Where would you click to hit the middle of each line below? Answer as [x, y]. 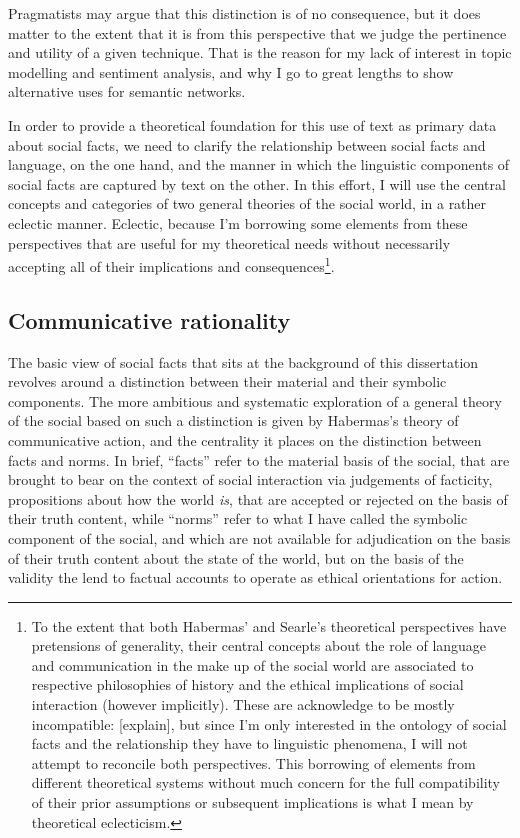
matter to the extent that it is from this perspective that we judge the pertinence [257, 32]
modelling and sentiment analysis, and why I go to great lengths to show [231, 71]
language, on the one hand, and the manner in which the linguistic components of [259, 164]
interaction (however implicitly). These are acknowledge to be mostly [243, 704]
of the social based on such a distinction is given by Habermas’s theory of [233, 420]
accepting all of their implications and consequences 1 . [171, 264]
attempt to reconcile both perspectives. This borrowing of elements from [253, 762]
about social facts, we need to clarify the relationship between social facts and [247, 144]
